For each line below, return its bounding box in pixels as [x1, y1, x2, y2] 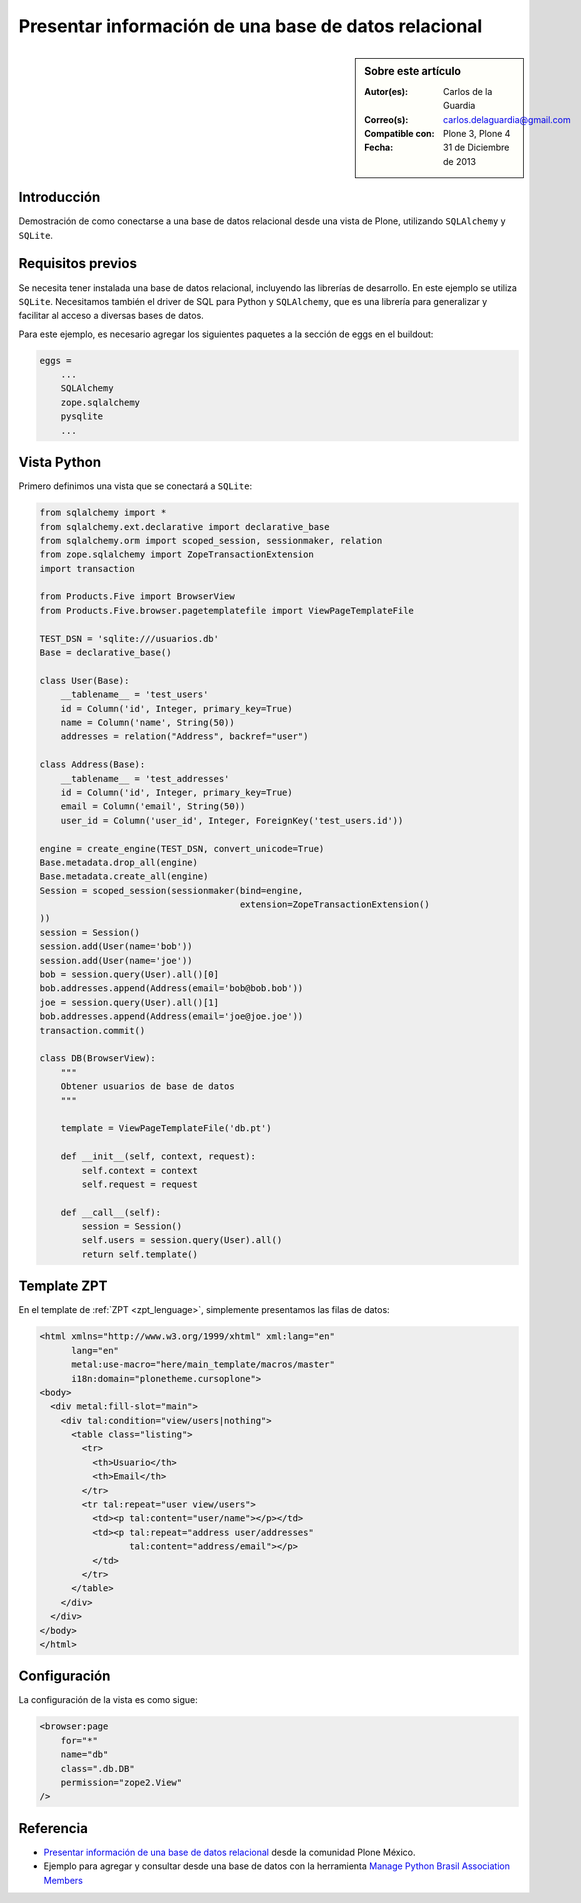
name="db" [60, 1749, 109, 1760]
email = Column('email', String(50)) [60, 801, 246, 812]
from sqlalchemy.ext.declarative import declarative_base [39, 521, 330, 532]
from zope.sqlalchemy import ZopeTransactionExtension [39, 549, 314, 560]
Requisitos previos [18, 255, 137, 272]
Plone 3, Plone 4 [443, 127, 511, 139]
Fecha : [364, 141, 394, 154]
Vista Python [18, 454, 102, 471]
